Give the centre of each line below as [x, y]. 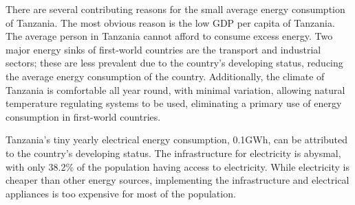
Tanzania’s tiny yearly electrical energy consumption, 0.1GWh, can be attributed [177, 140]
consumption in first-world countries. [83, 116]
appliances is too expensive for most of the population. [121, 193]
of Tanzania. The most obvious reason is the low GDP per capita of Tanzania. [170, 22]
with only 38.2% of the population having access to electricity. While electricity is [178, 166]
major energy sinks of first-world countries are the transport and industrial [163, 49]
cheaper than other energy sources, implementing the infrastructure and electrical [177, 180]
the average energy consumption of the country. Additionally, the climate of [165, 76]
